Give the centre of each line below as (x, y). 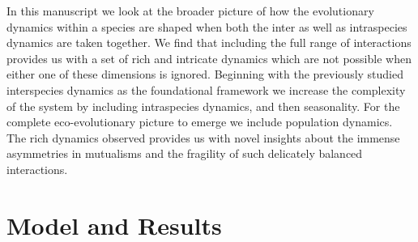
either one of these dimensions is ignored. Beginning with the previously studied (205, 74)
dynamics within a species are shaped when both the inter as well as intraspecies (207, 26)
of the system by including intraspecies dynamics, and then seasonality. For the (203, 106)
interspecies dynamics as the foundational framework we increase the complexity (206, 89)
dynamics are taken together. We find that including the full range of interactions (209, 42)
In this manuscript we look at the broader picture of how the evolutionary (190, 11)
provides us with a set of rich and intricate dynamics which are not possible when (209, 58)
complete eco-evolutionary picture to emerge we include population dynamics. (200, 122)
